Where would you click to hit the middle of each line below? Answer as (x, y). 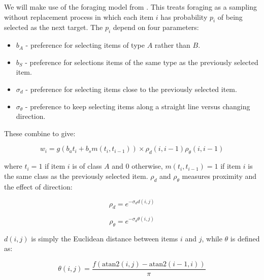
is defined (245, 238)
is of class (87, 166)
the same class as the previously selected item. (76, 176)
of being (230, 17)
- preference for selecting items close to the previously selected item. (131, 89)
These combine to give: (40, 133)
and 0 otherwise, (137, 166)
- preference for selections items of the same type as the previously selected (142, 62)
